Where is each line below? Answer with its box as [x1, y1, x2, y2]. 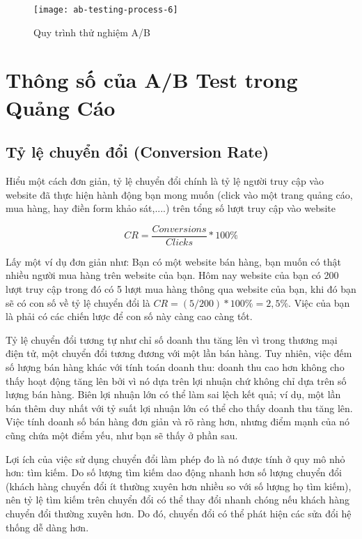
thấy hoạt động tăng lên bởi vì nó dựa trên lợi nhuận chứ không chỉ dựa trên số [6, 373, 347, 388]
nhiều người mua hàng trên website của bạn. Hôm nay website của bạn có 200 [6, 268, 339, 282]
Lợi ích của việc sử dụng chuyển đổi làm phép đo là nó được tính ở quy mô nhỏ [6, 451, 345, 466]
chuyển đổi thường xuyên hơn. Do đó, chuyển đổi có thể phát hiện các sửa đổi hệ [6, 506, 352, 520]
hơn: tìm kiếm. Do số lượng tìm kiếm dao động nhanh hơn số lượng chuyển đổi [6, 465, 342, 480]
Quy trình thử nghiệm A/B [33, 24, 150, 39]
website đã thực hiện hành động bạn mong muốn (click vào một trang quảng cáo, [6, 187, 353, 202]
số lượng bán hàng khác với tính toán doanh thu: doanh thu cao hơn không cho [6, 360, 345, 374]
